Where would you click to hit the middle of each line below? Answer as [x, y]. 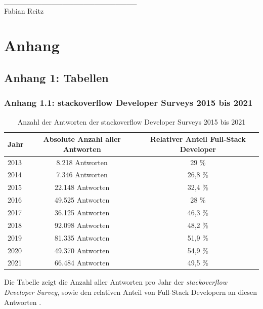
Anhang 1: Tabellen [56, 77]
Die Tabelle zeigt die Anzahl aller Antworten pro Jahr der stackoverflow [116, 282]
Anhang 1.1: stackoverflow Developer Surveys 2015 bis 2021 [128, 103]
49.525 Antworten [82, 200]
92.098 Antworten [82, 225]
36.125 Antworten [82, 212]
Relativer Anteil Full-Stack [198, 139]
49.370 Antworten [82, 250]
